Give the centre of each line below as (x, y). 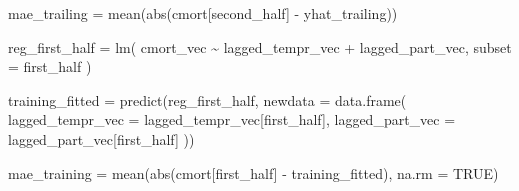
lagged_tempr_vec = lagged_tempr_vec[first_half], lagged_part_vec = (232, 119)
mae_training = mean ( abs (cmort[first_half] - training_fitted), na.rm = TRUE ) (253, 172)
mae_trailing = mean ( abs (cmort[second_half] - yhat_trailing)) (203, 13)
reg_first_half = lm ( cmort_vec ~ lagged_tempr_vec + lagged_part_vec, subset (260, 46)
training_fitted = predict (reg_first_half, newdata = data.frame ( (207, 99)
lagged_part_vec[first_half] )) (101, 138)
